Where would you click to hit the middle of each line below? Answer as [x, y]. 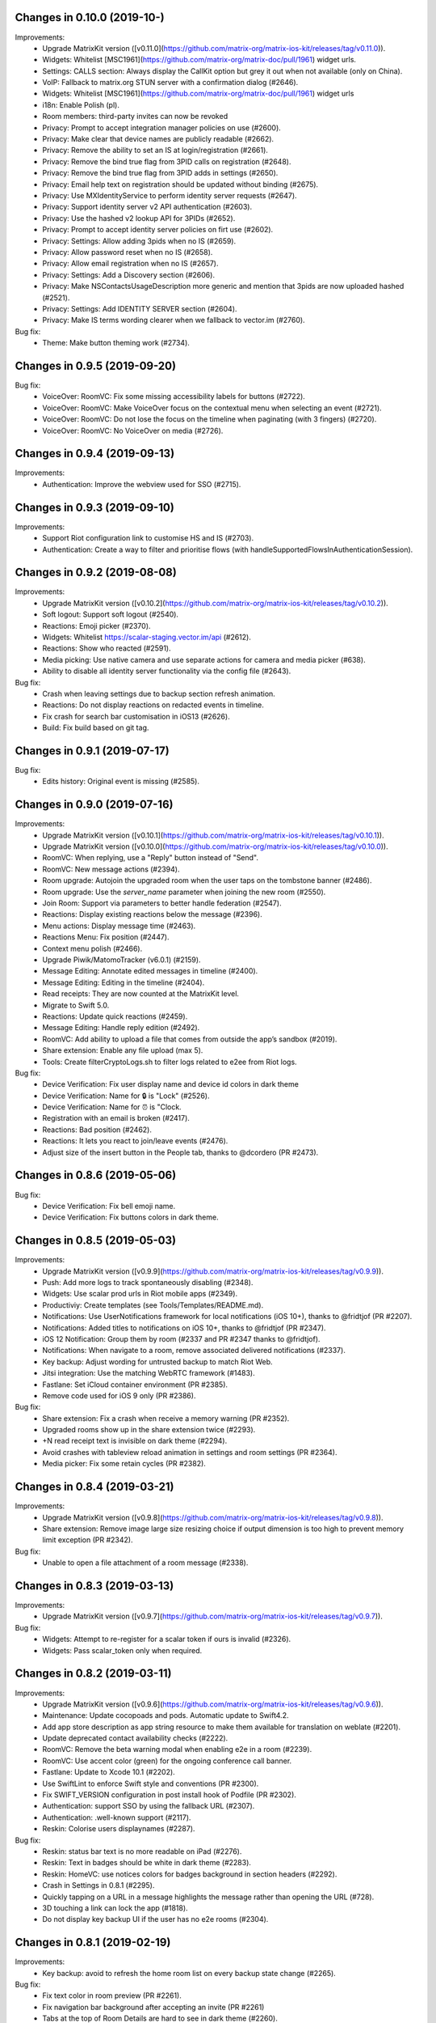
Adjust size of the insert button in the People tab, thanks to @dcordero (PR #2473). [180, 1152]
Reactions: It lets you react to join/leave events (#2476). [135, 1141]
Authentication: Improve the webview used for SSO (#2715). [142, 484]
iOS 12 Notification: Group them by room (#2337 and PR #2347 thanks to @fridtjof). [181, 1338]
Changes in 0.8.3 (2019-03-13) [94, 1586]
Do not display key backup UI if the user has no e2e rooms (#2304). [155, 1919]
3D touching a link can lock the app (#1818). [115, 1908]
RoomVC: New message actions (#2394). [111, 869]
